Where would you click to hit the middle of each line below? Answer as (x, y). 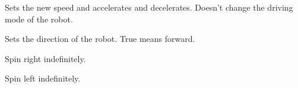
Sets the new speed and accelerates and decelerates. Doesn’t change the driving (149, 7)
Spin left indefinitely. (43, 78)
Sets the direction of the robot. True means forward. (100, 39)
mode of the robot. (39, 19)
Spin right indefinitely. (45, 58)
